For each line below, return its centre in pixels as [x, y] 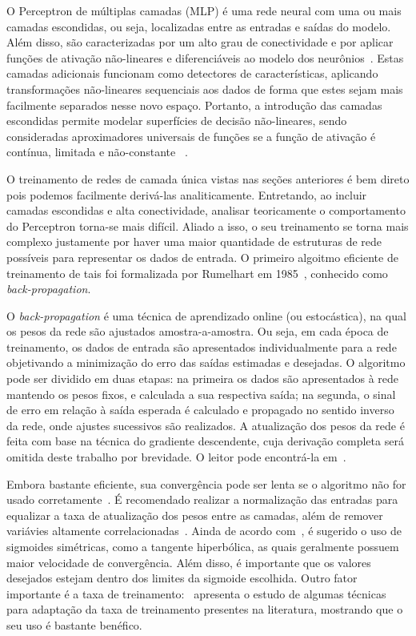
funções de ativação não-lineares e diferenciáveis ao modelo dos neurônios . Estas [205, 57]
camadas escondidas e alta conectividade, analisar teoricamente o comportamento [206, 210]
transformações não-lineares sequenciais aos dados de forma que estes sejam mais [205, 89]
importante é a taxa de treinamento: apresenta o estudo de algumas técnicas [196, 593]
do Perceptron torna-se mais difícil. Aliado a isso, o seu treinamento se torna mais [208, 225]
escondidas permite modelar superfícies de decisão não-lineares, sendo [177, 121]
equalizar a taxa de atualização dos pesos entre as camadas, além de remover [195, 515]
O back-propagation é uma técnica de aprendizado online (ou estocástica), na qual [206, 315]
